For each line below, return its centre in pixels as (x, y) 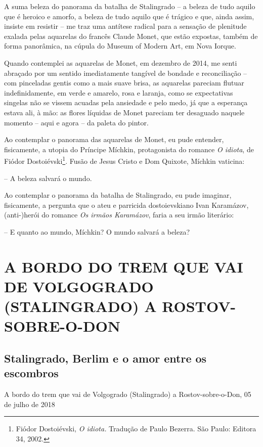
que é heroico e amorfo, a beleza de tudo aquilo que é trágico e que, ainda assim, (129, 16)
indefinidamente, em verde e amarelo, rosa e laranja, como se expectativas (119, 92)
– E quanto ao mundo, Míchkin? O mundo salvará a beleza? (97, 231)
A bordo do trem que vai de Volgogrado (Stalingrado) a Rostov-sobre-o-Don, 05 (128, 394)
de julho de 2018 (30, 404)
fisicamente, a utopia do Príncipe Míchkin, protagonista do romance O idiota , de (129, 149)
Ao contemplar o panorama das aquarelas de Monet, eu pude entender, (114, 139)
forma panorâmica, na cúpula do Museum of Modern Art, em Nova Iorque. (120, 46)
